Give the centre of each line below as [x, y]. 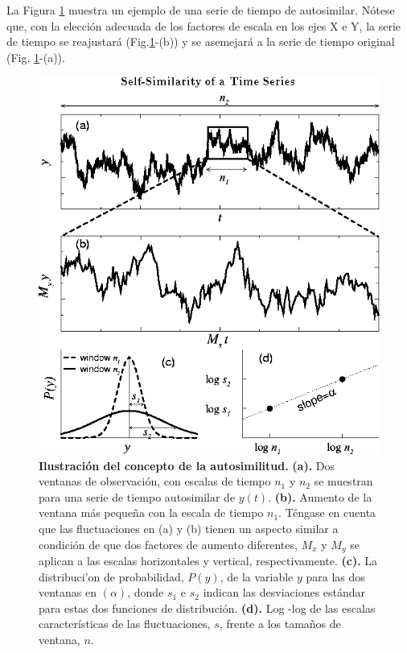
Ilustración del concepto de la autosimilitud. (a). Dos [187, 465]
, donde [146, 592]
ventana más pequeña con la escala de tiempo [151, 512]
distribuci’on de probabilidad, [111, 576]
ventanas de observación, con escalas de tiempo [155, 481]
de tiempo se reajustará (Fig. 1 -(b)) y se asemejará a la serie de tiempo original [201, 41]
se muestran [343, 481]
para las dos [335, 576]
